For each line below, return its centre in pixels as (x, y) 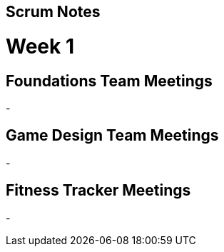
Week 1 (40, 46)
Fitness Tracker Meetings (98, 191)
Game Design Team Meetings (112, 136)
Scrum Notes (53, 12)
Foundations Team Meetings (109, 81)
